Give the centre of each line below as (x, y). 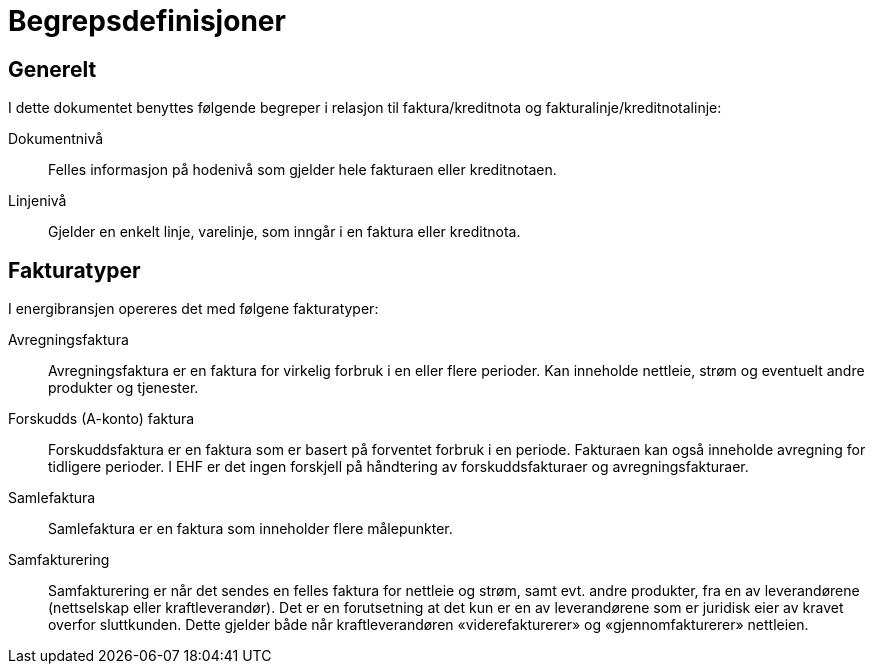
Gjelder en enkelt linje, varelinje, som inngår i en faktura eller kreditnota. (284, 232)
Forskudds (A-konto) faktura (101, 419)
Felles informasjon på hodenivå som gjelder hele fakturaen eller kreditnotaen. (302, 170)
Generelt (52, 69)
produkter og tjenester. (123, 388)
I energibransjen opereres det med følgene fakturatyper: (193, 309)
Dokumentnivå (56, 139)
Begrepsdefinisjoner (147, 21)
